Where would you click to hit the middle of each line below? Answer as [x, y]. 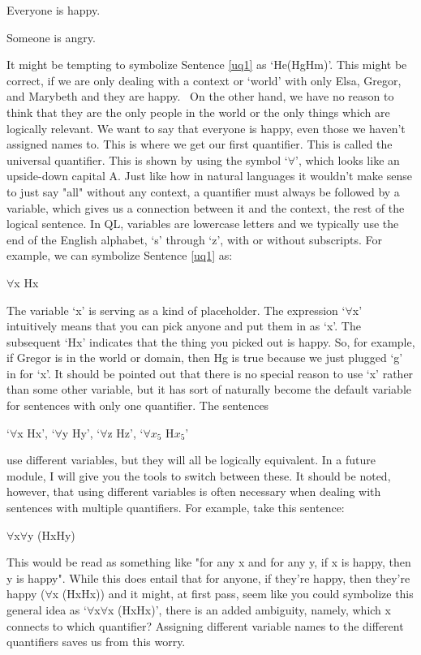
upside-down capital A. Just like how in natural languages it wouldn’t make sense [209, 176]
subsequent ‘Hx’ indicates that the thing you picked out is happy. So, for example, [211, 341]
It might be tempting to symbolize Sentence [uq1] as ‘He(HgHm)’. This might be [207, 65]
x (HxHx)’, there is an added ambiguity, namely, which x [249, 610]
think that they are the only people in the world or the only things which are [198, 112]
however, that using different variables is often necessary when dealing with [194, 491]
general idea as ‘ [47, 610]
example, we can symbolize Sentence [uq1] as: [120, 255]
